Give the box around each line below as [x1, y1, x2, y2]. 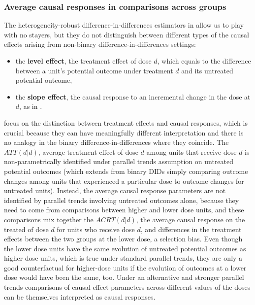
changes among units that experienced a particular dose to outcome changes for [4, 175, 244, 186]
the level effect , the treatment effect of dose [15, 56, 152, 66]
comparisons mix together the [4, 214, 94, 224]
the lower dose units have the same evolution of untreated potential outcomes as [4, 243, 246, 253]
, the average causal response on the [136, 214, 245, 224]
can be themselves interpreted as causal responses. [4, 291, 156, 302]
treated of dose [4, 224, 49, 234]
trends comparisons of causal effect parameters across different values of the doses [4, 282, 251, 292]
